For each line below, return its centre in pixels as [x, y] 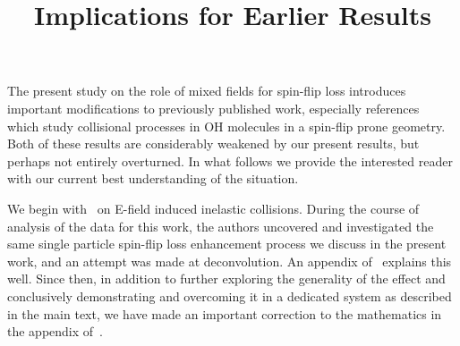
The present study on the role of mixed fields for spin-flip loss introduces [207, 91]
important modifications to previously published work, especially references [213, 108]
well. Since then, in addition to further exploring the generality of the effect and [226, 278]
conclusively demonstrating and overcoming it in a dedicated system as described [230, 295]
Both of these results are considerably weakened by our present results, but [213, 143]
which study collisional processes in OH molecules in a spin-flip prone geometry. [226, 126]
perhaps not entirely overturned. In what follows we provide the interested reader [230, 160]
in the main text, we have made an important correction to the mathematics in [225, 313]
